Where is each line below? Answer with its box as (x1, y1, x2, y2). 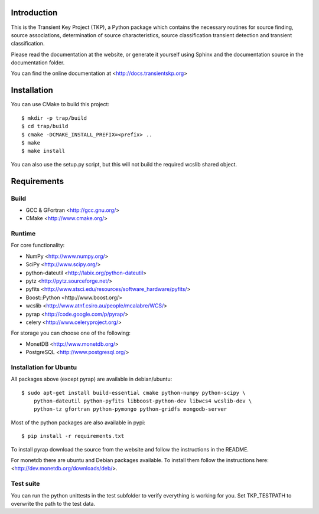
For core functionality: (11, 242, 65, 249)
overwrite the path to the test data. (11, 500, 96, 507)
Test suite (11, 480, 40, 488)
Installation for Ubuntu (11, 363, 77, 371)
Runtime (11, 230, 36, 238)
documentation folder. (11, 59, 65, 66)
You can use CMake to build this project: (11, 101, 109, 108)
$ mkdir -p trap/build (21, 114, 87, 121)
